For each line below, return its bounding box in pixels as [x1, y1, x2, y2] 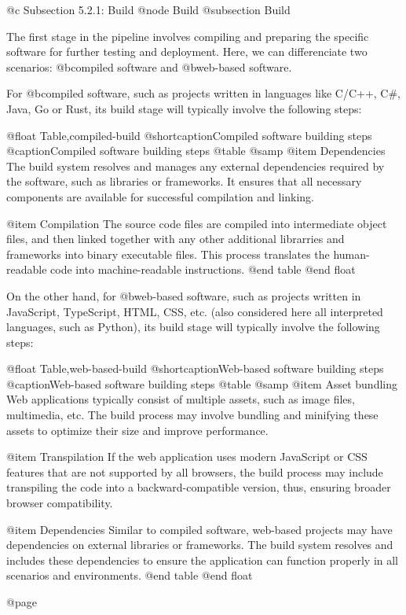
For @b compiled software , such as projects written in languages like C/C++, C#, [6, 85, 401, 101]
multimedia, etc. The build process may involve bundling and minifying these [6, 407, 379, 423]
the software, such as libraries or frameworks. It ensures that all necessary [6, 173, 362, 190]
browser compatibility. [6, 495, 113, 511]
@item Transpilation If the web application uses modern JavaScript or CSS [6, 448, 368, 465]
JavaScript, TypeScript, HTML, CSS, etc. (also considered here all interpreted [6, 303, 383, 319]
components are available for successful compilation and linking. [6, 188, 315, 204]
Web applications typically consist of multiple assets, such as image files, [6, 391, 355, 407]
